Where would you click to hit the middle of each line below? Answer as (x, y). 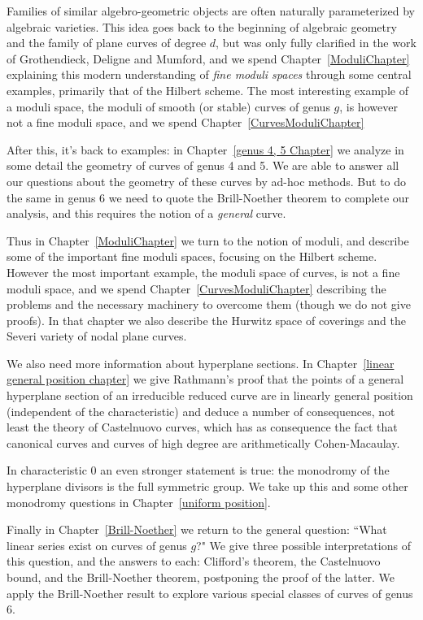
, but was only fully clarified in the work (316, 43)
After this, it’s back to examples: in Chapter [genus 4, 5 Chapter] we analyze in (205, 149)
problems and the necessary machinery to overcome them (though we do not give (209, 304)
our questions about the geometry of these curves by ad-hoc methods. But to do (207, 181)
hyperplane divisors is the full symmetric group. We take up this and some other (207, 486)
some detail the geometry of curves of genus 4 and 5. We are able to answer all (203, 165)
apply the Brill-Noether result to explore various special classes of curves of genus (210, 593)
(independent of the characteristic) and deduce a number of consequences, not (201, 411)
